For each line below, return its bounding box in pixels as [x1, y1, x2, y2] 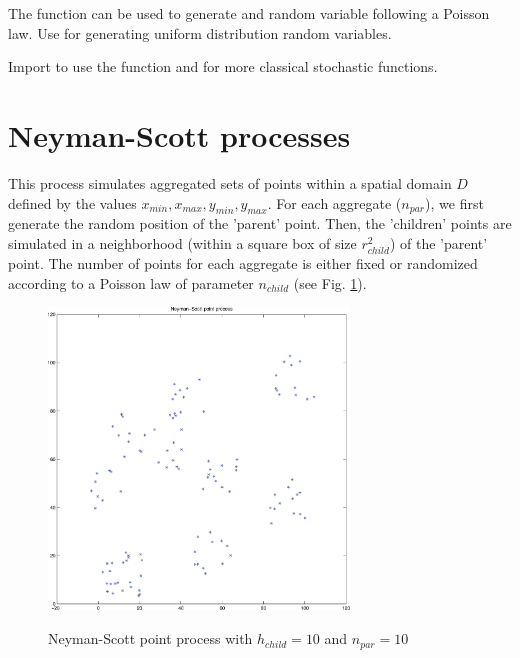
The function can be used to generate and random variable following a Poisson [8, 3, 490, 23]
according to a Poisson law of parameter [8, 272, 254, 293]
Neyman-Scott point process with [48, 628, 253, 649]
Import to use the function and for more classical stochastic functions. [8, 56, 438, 77]
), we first [425, 192, 484, 213]
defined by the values [8, 192, 137, 213]
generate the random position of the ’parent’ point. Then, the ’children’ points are [8, 213, 512, 234]
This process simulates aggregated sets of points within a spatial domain [8, 172, 452, 193]
